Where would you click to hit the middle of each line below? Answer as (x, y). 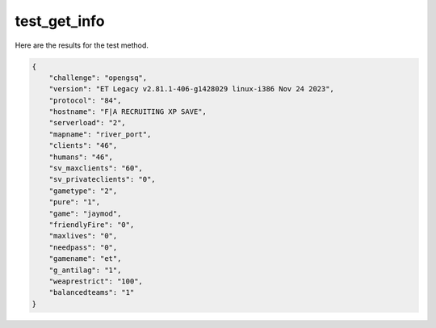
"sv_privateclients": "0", (103, 179)
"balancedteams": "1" (92, 292)
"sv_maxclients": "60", (96, 168)
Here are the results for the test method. (82, 45)
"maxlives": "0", (83, 236)
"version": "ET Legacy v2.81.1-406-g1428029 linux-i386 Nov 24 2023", (192, 89)
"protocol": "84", (85, 100)
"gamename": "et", (85, 259)
